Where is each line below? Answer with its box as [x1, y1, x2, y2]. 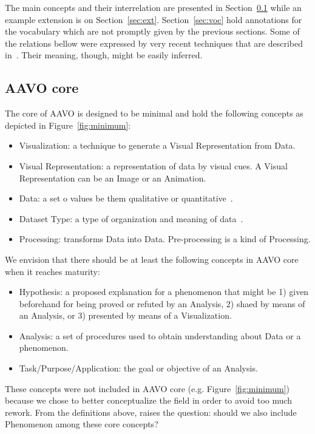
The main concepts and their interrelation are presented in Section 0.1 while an [5, 1, 302, 13]
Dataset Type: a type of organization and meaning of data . [19, 212, 243, 225]
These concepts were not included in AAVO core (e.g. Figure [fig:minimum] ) [5, 382, 290, 395]
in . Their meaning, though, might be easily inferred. [5, 49, 203, 61]
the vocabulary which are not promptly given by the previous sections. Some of [5, 25, 300, 38]
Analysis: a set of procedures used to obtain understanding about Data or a [19, 329, 301, 342]
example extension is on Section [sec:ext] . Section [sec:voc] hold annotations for [5, 13, 302, 25]
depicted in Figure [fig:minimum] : [5, 118, 131, 131]
